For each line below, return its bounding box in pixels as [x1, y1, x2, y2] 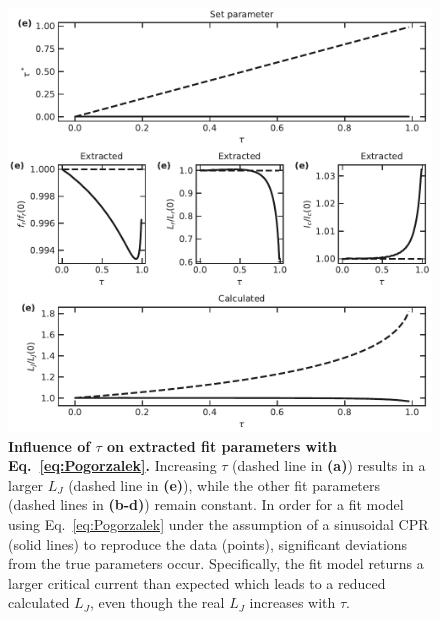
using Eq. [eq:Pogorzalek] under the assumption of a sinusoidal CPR [8, 513, 429, 534]
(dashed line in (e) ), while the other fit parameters [68, 474, 381, 495]
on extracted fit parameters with [106, 435, 337, 456]
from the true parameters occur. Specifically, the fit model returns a [8, 553, 424, 574]
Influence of [8, 435, 91, 456]
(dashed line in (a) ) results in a [232, 455, 426, 476]
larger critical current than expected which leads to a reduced [8, 572, 386, 593]
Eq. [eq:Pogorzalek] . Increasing [8, 455, 217, 476]
